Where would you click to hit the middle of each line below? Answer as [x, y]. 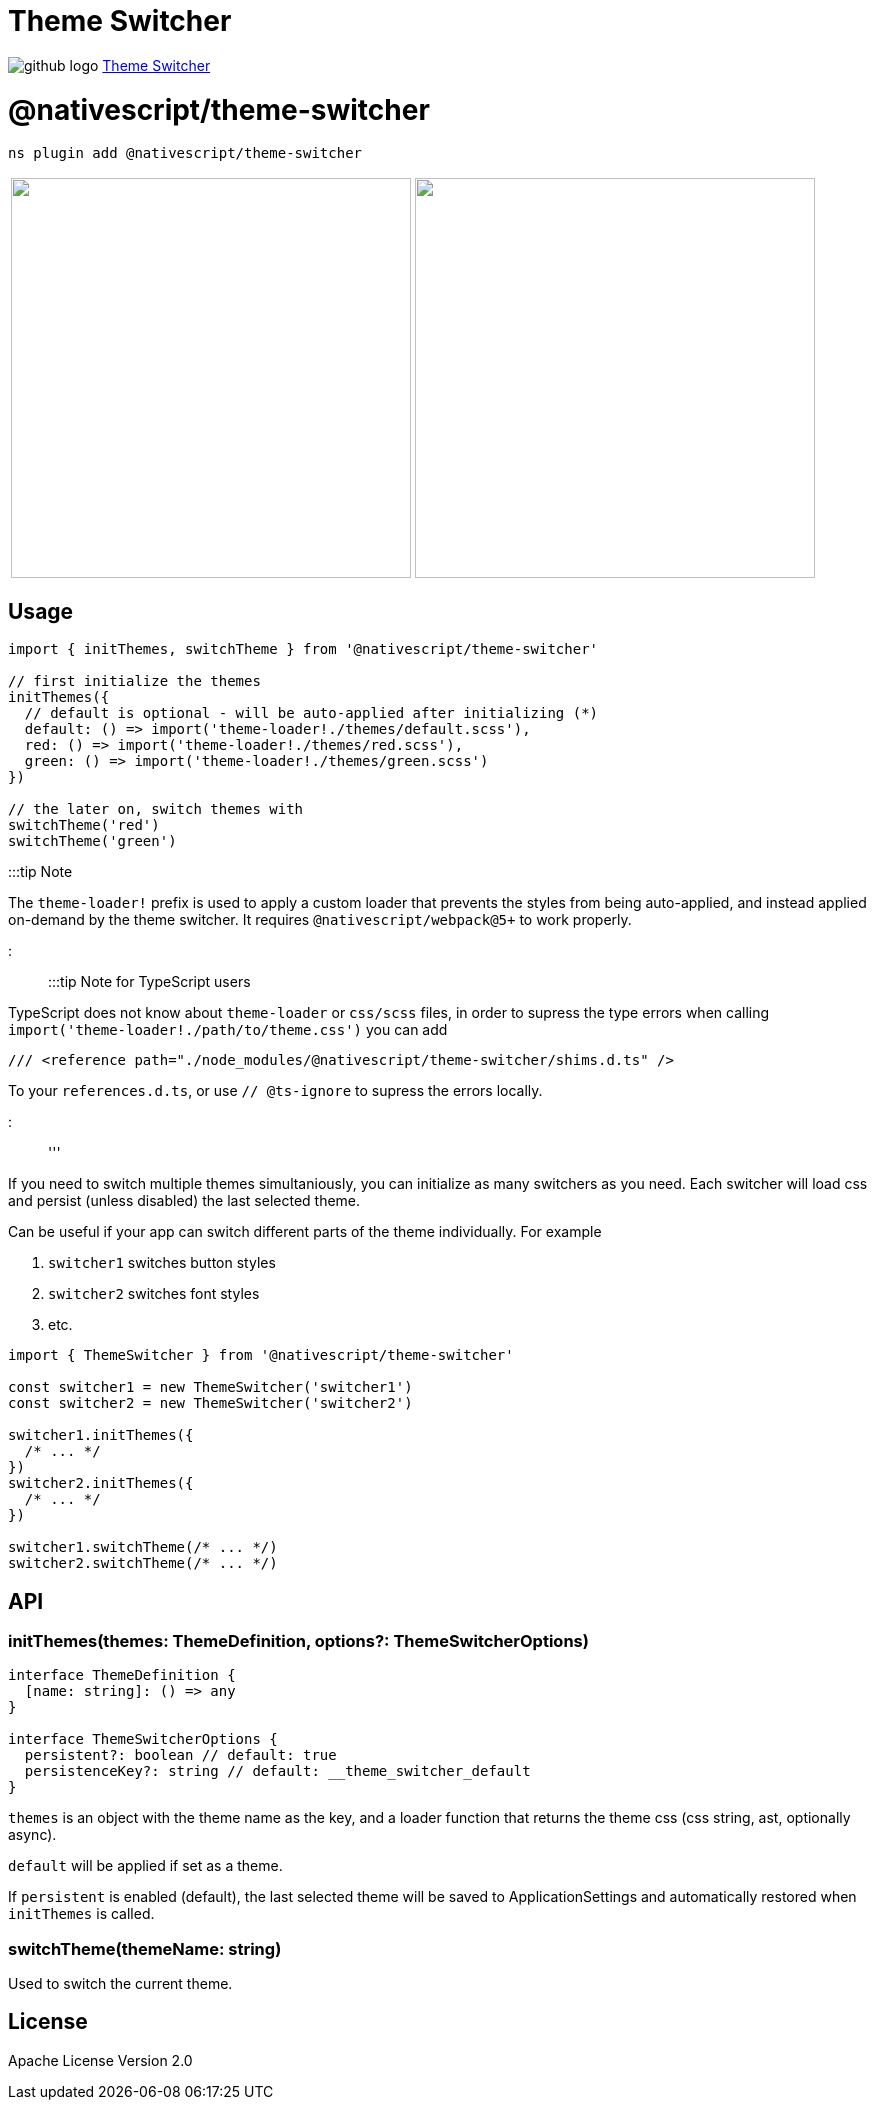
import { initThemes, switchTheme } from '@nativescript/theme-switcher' [303, 649]
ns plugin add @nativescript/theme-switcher [185, 153]
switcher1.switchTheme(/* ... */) [143, 1547]
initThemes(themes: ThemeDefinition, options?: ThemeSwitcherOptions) [298, 1640]
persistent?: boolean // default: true [180, 1755]
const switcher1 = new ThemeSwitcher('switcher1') [210, 1387]
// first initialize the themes [134, 681]
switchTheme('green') [92, 841]
